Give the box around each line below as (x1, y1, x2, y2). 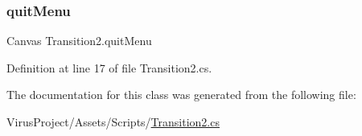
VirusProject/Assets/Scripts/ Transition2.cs (6, 113, 220, 130)
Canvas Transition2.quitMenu (6, 32, 152, 49)
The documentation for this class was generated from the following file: (6, 86, 356, 103)
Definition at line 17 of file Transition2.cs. (6, 59, 212, 76)
